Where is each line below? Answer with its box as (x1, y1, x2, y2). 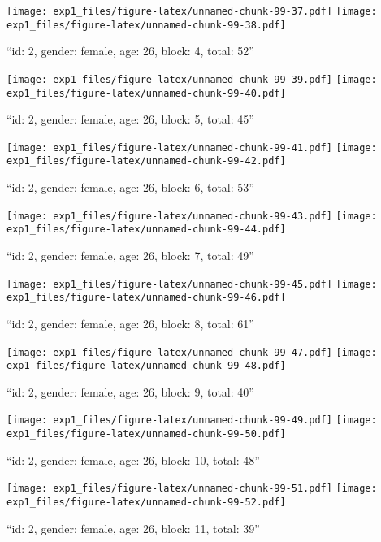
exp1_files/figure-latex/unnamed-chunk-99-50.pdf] (6, 428, 286, 440)
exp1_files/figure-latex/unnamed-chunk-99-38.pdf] (6, 19, 286, 31)
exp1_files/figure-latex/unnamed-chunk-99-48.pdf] (6, 360, 286, 372)
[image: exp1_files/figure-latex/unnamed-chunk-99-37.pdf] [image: (6, 6, 377, 17)
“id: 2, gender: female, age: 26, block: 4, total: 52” (6, 42, 254, 59)
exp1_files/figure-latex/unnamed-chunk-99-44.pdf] (6, 223, 286, 236)
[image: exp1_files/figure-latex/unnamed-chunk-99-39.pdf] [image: (6, 73, 377, 85)
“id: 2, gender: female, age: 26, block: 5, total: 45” (6, 111, 254, 128)
